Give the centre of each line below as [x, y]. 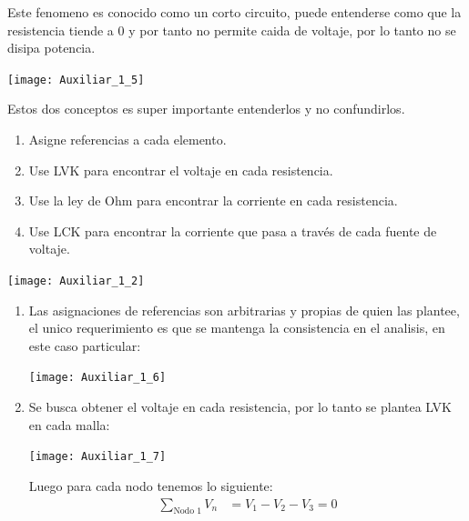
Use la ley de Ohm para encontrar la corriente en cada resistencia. [213, 200]
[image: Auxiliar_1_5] [76, 80]
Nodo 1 [188, 511]
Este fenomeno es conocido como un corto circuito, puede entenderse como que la [234, 12]
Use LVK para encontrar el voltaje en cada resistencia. [181, 170]
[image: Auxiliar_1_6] [97, 378]
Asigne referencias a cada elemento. [127, 140]
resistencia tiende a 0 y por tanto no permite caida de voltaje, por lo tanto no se [232, 30]
